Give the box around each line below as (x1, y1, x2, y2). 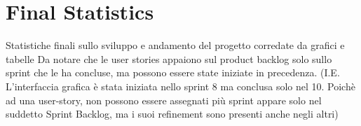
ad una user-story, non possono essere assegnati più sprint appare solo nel (6, 92, 322, 107)
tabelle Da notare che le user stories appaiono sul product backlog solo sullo (6, 51, 332, 66)
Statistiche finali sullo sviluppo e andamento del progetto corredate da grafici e (6, 38, 345, 52)
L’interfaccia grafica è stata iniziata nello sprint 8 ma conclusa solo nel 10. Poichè (6, 78, 355, 93)
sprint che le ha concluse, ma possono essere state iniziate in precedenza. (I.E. (6, 65, 340, 80)
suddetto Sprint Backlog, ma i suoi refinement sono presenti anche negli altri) (6, 106, 339, 121)
